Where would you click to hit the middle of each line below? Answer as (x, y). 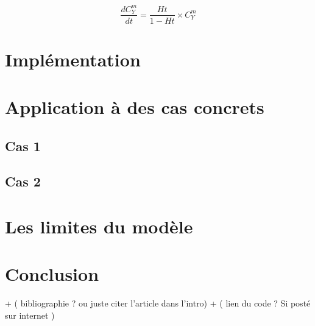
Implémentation (73, 59)
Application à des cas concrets (135, 107)
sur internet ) (30, 315)
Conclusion (52, 274)
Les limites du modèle (99, 226)
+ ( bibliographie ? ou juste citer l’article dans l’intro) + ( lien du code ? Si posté (158, 303)
